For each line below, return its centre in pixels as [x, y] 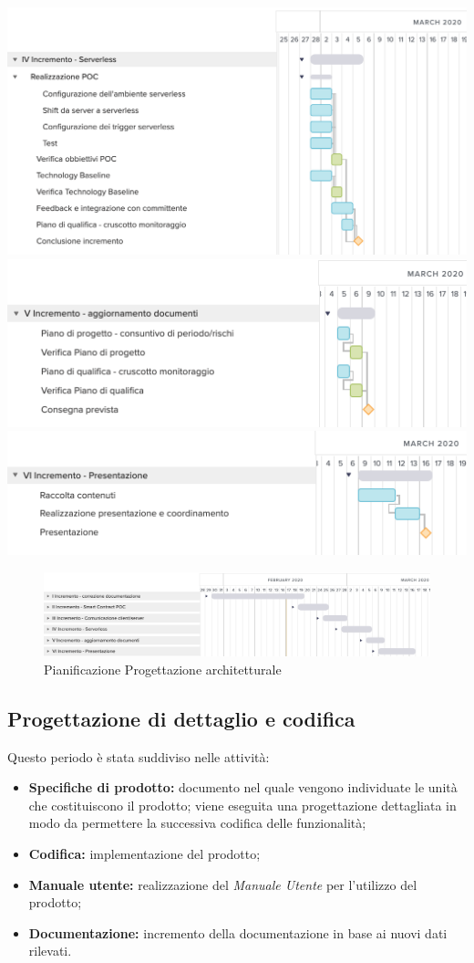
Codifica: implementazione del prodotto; [144, 854]
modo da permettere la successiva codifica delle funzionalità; [197, 823]
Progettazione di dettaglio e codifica [181, 718]
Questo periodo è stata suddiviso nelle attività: [139, 756]
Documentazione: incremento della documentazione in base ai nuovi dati [238, 932]
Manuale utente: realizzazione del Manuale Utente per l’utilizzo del [223, 884]
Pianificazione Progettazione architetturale [163, 669]
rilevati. [50, 951]
